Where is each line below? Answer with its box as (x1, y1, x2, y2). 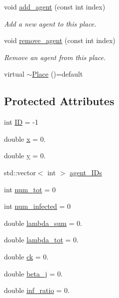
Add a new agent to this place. (4, 18, 97, 29)
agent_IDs (69, 167, 102, 177)
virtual (4, 69, 24, 79)
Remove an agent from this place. (4, 52, 106, 62)
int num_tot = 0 (4, 184, 56, 194)
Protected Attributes (4, 93, 115, 109)
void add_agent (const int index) (4, 2, 106, 12)
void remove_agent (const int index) (4, 35, 116, 46)
